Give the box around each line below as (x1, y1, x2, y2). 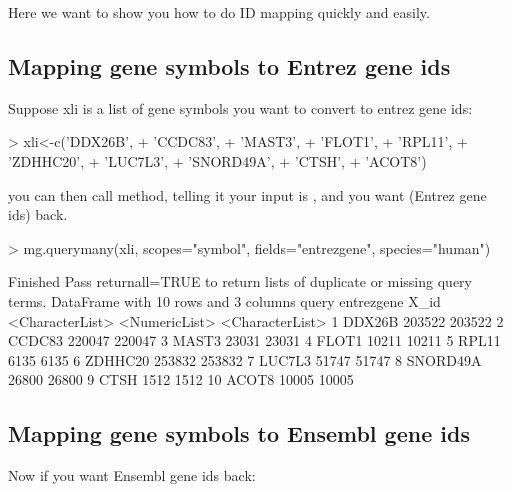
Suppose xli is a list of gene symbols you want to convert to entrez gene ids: (8, 97, 473, 118)
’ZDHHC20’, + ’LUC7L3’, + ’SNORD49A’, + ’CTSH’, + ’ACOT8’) (8, 150, 427, 171)
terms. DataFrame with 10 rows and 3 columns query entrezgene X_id (8, 290, 441, 311)
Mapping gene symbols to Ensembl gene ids (8, 418, 470, 449)
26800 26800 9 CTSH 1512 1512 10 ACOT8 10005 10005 (8, 369, 354, 390)
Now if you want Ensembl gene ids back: (8, 465, 256, 486)
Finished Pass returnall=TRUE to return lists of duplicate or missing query (8, 271, 472, 292)
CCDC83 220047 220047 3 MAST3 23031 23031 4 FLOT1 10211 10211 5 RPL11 (8, 330, 501, 351)
